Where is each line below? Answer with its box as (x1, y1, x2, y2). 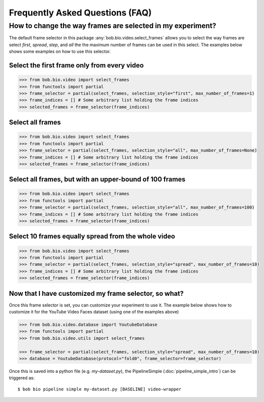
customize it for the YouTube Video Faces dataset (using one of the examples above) (9, 309, 179, 315)
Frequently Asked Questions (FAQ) (9, 7, 152, 18)
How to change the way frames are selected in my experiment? (9, 21, 216, 30)
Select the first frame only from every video (9, 61, 144, 69)
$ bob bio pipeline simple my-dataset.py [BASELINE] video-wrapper (17, 386, 181, 392)
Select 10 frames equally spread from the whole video (9, 232, 175, 241)
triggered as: (9, 375, 35, 381)
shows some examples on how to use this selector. (9, 48, 111, 54)
